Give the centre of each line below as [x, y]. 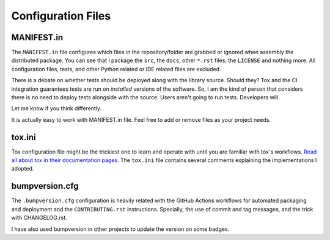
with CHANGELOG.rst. [39, 218]
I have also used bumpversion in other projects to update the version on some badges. [120, 229]
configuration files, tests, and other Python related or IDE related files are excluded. [116, 69]
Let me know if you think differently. [57, 108]
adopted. [23, 169]
